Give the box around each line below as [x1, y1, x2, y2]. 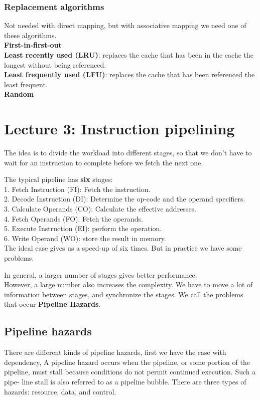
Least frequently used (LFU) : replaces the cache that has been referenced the [4, 69, 255, 80]
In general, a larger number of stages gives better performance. [4, 269, 197, 280]
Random [4, 89, 34, 99]
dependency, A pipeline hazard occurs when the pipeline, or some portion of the [4, 356, 250, 367]
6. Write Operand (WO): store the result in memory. [4, 233, 166, 243]
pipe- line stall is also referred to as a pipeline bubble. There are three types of [4, 376, 246, 386]
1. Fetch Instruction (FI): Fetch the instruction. [4, 183, 151, 194]
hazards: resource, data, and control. [4, 386, 116, 396]
